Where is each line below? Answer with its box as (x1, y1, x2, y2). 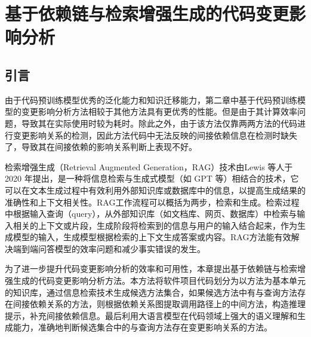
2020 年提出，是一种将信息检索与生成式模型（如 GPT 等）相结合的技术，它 (5, 172, 299, 185)
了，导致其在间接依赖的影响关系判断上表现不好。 (5, 140, 197, 153)
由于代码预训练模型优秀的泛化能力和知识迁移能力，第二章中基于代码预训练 (5, 93, 297, 106)
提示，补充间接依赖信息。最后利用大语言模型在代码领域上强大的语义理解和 (5, 309, 297, 321)
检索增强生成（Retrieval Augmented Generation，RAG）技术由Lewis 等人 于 (5, 160, 293, 173)
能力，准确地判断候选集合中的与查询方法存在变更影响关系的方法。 (13, 321, 272, 333)
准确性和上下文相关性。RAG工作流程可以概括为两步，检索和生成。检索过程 (5, 195, 300, 208)
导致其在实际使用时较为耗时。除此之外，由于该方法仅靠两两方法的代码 (21, 117, 297, 129)
